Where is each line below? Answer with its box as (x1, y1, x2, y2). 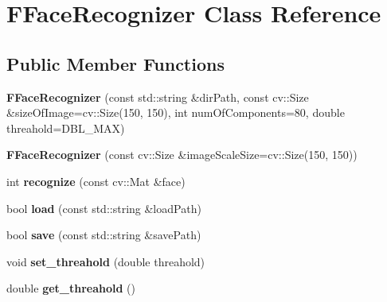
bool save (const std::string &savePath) (6, 226, 201, 243)
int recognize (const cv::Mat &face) (6, 172, 186, 189)
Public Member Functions (6, 51, 225, 75)
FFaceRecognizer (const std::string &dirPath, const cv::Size (6, 88, 309, 105)
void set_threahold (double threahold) (6, 253, 205, 269)
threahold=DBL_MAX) (6, 119, 125, 136)
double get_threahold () (6, 280, 135, 296)
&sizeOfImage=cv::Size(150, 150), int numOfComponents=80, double (6, 104, 345, 121)
